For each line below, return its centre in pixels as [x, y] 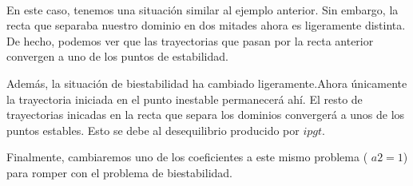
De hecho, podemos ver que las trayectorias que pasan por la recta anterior [190, 40]
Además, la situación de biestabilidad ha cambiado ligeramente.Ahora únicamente [207, 83]
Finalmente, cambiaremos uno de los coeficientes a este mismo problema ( [187, 157]
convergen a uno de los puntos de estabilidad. [117, 56]
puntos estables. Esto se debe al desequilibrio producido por [153, 130]
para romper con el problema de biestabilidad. [119, 172]
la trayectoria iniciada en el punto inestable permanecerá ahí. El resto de [185, 99]
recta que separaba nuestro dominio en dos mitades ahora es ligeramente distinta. [206, 25]
